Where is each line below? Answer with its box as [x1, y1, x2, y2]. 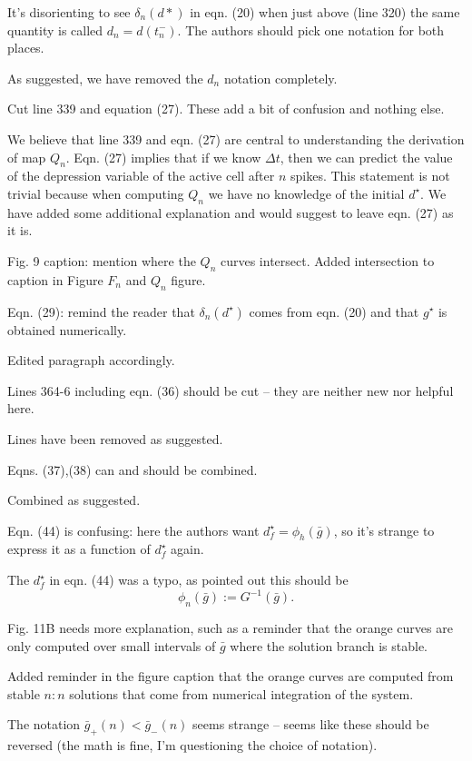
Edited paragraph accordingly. [7, 351, 175, 370]
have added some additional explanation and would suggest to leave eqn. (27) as [7, 203, 454, 222]
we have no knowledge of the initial [208, 183, 405, 203]
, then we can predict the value [280, 147, 453, 166]
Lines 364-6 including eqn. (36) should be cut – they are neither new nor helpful [7, 380, 454, 400]
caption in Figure [7, 270, 103, 289]
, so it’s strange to [333, 520, 435, 539]
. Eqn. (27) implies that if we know [65, 147, 261, 166]
